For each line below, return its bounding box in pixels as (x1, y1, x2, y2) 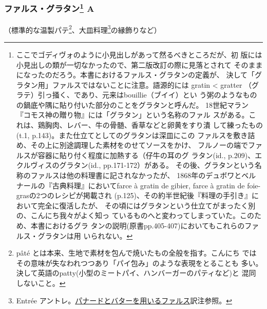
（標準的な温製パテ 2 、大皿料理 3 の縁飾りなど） (4, 23, 161, 35)
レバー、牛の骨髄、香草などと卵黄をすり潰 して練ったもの (66, 120, 263, 130)
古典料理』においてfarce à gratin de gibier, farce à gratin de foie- (52, 180, 261, 190)
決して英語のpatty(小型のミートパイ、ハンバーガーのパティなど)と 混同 (16, 267, 256, 278)
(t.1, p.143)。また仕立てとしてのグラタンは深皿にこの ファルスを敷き (16, 129, 248, 140)
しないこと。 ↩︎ (16, 277, 66, 288)
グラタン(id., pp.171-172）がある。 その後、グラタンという (59, 160, 255, 170)
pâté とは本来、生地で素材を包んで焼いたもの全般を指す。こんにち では (16, 247, 257, 258)
